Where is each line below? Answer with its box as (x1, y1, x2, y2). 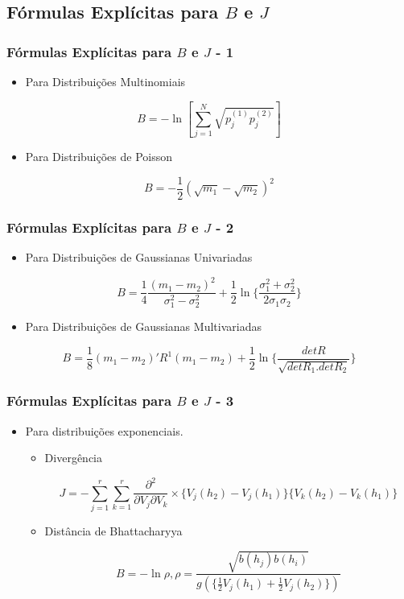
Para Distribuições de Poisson (25, 148, 172, 165)
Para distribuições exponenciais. (25, 422, 183, 439)
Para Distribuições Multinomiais (25, 73, 186, 89)
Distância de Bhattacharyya (44, 523, 183, 539)
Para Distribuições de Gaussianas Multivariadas (25, 318, 262, 335)
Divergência (44, 449, 102, 466)
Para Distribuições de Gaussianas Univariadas (25, 249, 253, 266)
